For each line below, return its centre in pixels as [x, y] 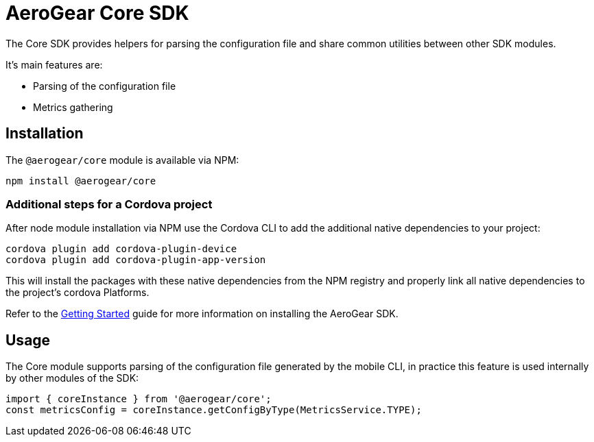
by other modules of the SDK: [72, 378]
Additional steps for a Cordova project [109, 204]
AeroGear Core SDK [97, 13]
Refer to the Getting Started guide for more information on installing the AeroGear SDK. [202, 314]
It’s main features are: [54, 64]
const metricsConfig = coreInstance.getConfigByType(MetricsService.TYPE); [214, 410]
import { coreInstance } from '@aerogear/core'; [139, 399]
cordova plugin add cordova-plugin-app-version [136, 260]
